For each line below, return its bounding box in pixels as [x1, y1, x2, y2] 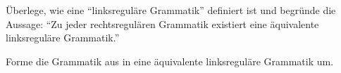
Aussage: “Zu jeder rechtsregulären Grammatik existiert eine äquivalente [6, 16, 319, 31]
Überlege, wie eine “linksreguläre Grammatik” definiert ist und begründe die [6, 3, 336, 17]
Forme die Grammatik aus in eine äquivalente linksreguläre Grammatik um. [6, 53, 334, 68]
